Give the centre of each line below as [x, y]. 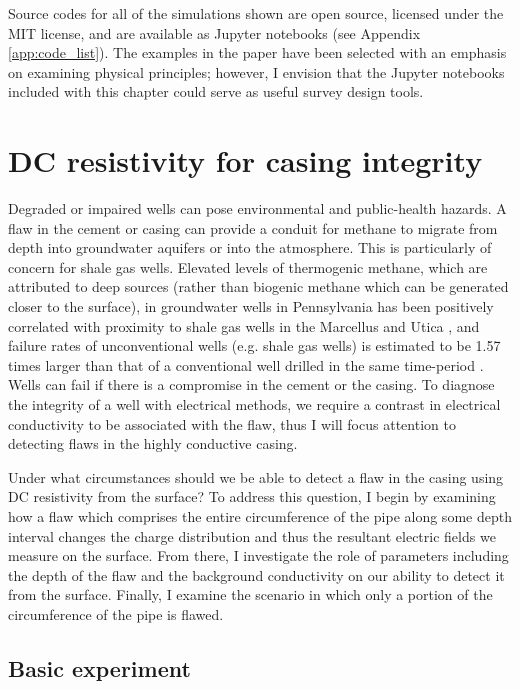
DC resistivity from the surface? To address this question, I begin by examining [252, 496]
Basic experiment [99, 667]
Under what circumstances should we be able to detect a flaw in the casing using [256, 476]
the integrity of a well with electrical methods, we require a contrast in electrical [254, 404]
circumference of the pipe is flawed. [116, 613]
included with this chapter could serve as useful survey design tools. [216, 91]
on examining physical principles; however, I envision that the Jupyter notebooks [256, 71]
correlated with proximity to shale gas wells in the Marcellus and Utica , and [244, 325]
